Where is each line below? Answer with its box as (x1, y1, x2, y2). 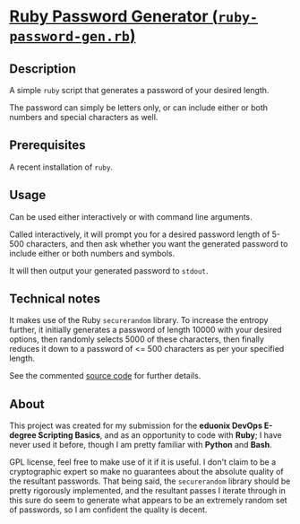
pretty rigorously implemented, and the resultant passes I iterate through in (9, 485, 287, 496)
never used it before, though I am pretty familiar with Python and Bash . (9, 440, 273, 450)
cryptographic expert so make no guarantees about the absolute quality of (9, 467, 284, 477)
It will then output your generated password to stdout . (9, 265, 209, 275)
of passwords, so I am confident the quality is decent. (9, 504, 208, 515)
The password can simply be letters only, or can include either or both (9, 102, 269, 113)
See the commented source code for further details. (9, 371, 201, 381)
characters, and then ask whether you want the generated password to (25, 238, 288, 249)
